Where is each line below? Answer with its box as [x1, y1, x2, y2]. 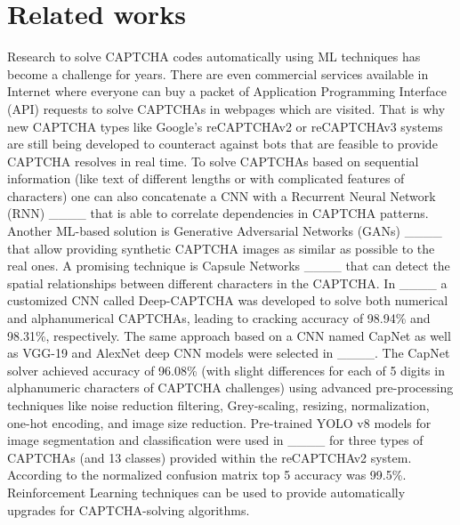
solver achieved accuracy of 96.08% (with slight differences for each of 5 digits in [7, 360, 445, 379]
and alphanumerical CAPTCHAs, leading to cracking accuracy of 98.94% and [7, 309, 431, 327]
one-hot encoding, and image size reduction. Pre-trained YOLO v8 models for [7, 413, 432, 432]
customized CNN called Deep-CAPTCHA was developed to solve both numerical [7, 291, 448, 310]
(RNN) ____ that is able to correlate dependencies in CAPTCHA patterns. [7, 204, 429, 222]
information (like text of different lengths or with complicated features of [7, 169, 405, 188]
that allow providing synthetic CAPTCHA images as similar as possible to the [7, 238, 435, 257]
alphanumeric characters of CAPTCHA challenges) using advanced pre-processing [7, 378, 454, 397]
